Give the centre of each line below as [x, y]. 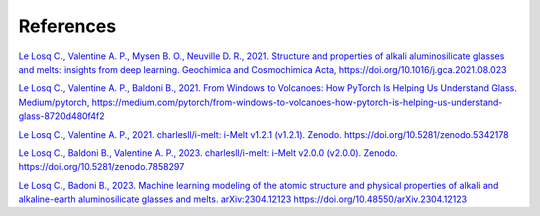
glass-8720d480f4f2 [61, 116]
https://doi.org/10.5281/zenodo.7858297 [101, 167]
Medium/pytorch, [54, 102]
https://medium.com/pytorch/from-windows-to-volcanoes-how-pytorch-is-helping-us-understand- [297, 102]
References [67, 26]
